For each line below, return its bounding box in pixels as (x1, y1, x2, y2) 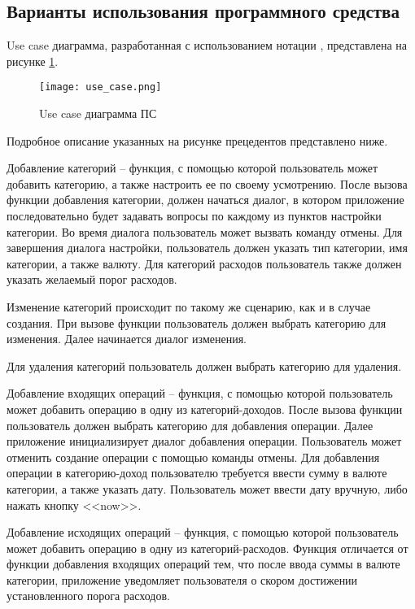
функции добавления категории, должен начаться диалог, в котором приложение (7, 191, 404, 208)
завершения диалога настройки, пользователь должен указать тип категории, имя (7, 239, 408, 256)
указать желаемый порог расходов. (7, 271, 177, 288)
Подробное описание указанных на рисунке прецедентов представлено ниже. (7, 132, 388, 149)
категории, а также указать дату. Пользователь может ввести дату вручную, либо (7, 480, 408, 497)
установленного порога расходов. (7, 587, 170, 604)
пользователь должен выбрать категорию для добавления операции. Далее (7, 416, 373, 433)
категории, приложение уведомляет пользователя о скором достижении (7, 571, 358, 588)
